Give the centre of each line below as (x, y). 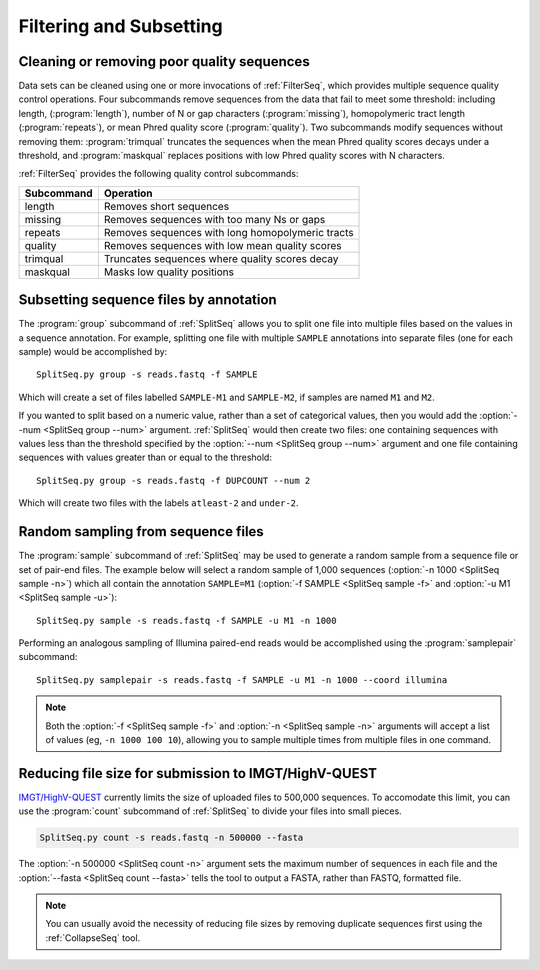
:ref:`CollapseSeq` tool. (93, 937)
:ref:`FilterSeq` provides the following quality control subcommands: (158, 174)
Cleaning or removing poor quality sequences (164, 61)
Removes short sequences (166, 206)
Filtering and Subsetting (121, 26)
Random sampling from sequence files (141, 531)
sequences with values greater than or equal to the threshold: (145, 457)
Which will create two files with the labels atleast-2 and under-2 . (158, 503)
